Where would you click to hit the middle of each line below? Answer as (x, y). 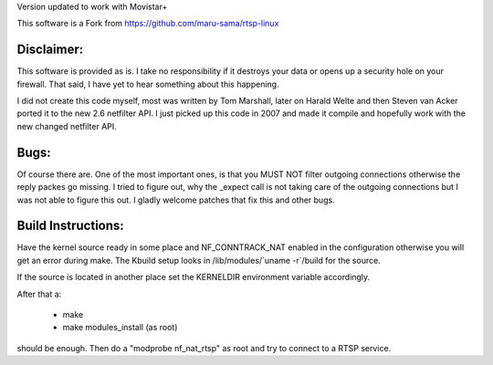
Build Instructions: (71, 226)
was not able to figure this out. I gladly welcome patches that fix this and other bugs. (176, 200)
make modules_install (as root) (120, 328)
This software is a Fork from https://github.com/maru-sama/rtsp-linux (148, 24)
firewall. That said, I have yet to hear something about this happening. (148, 84)
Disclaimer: (50, 50)
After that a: (39, 294)
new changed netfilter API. (67, 126)
